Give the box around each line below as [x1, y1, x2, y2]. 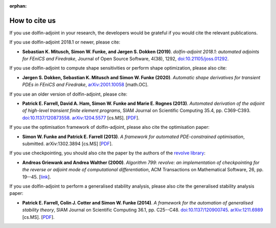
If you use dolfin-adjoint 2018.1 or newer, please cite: [9, 39, 120, 45]
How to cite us [9, 16, 56, 25]
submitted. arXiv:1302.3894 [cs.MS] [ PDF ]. [22, 141, 113, 147]
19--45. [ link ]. [22, 174, 51, 180]
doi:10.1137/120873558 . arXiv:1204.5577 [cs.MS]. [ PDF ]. [22, 115, 140, 121]
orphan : [9, 3, 27, 9]
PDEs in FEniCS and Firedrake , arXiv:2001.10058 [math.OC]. [22, 82, 149, 88]
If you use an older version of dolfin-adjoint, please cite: [9, 91, 128, 97]
